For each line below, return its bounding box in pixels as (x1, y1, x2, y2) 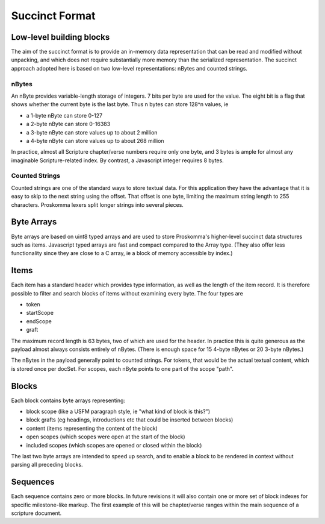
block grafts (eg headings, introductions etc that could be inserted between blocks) (26, 416, 234, 423)
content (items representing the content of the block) (26, 425, 158, 432)
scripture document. (11, 510, 62, 517)
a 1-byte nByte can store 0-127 (26, 112, 102, 119)
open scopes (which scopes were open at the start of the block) (26, 433, 186, 440)
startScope (26, 309, 54, 317)
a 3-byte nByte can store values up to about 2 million (26, 128, 158, 136)
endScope (26, 317, 52, 325)
